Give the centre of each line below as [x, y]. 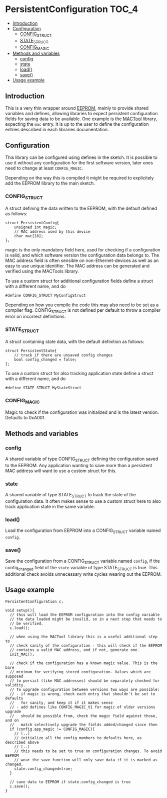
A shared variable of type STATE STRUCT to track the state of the [70, 495]
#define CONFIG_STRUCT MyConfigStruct [45, 295]
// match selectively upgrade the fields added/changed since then [83, 725]
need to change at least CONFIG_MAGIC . [44, 168]
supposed [14, 676]
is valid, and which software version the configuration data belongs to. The [82, 255]
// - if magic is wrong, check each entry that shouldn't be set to [82, 694]
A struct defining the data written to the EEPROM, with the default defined [81, 208]
